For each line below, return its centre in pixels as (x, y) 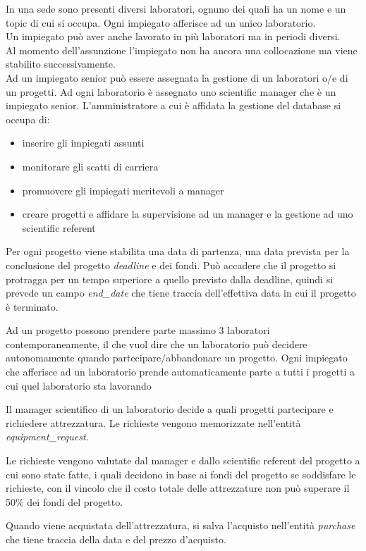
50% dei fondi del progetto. (65, 501)
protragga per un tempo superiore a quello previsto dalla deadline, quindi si (170, 279)
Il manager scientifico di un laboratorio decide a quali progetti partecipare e (170, 409)
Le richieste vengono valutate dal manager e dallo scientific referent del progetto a (183, 460)
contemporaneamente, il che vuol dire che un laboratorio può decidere (157, 343)
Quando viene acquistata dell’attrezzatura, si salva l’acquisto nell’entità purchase (181, 525)
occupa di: (28, 119)
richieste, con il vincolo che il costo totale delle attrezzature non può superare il (178, 488)
